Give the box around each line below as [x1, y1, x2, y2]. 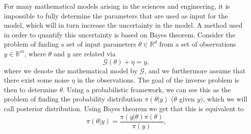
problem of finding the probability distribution [4, 94, 143, 104]
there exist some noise [4, 75, 70, 85]
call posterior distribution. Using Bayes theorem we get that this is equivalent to [4, 103, 244, 113]
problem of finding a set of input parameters [4, 39, 136, 49]
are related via [72, 48, 116, 58]
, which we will [203, 94, 248, 104]
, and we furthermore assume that [144, 65, 246, 75]
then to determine [4, 84, 57, 94]
